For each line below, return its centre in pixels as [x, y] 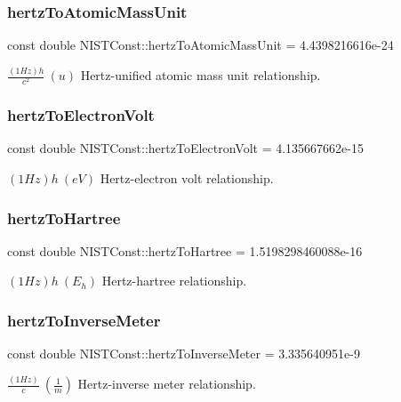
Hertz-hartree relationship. [174, 281]
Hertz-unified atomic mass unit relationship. [200, 75]
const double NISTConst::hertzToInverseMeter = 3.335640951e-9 [184, 354]
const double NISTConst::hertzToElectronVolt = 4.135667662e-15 [186, 148]
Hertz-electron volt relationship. [187, 178]
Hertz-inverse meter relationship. [167, 384]
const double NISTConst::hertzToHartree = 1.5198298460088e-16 [185, 250]
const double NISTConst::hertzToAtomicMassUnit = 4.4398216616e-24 [200, 45]
